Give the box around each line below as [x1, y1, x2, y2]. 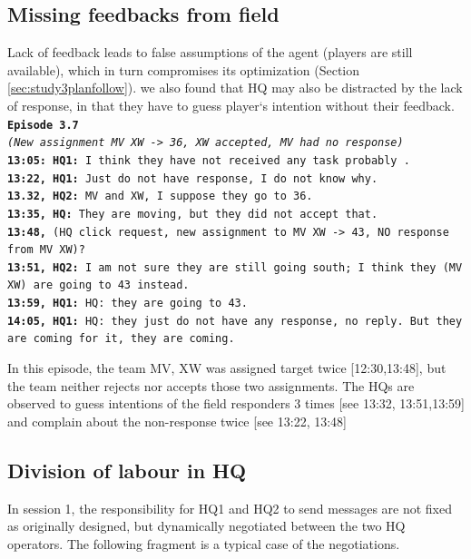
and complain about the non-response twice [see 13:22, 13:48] [7, 411, 347, 430]
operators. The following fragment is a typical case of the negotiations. [7, 534, 400, 553]
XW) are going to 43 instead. [7, 279, 190, 292]
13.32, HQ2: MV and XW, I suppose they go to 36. [7, 190, 313, 203]
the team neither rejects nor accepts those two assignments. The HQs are [7, 376, 415, 395]
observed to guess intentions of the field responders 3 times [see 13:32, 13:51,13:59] [7, 394, 465, 413]
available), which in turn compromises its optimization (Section [7, 60, 360, 79]
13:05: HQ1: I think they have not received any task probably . [7, 153, 410, 167]
